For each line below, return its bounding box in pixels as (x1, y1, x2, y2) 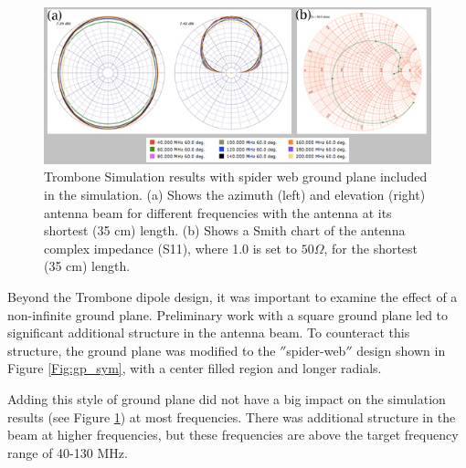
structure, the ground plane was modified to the (7, 340, 276, 359)
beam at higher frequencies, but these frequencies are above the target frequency (7, 425, 459, 444)
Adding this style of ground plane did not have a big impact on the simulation (7, 389, 446, 408)
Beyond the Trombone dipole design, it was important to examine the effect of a (7, 287, 458, 307)
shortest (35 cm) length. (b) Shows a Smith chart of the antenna (44, 221, 406, 240)
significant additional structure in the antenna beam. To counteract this (7, 323, 410, 342)
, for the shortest (323, 238, 418, 257)
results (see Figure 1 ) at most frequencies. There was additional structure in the (7, 407, 456, 426)
